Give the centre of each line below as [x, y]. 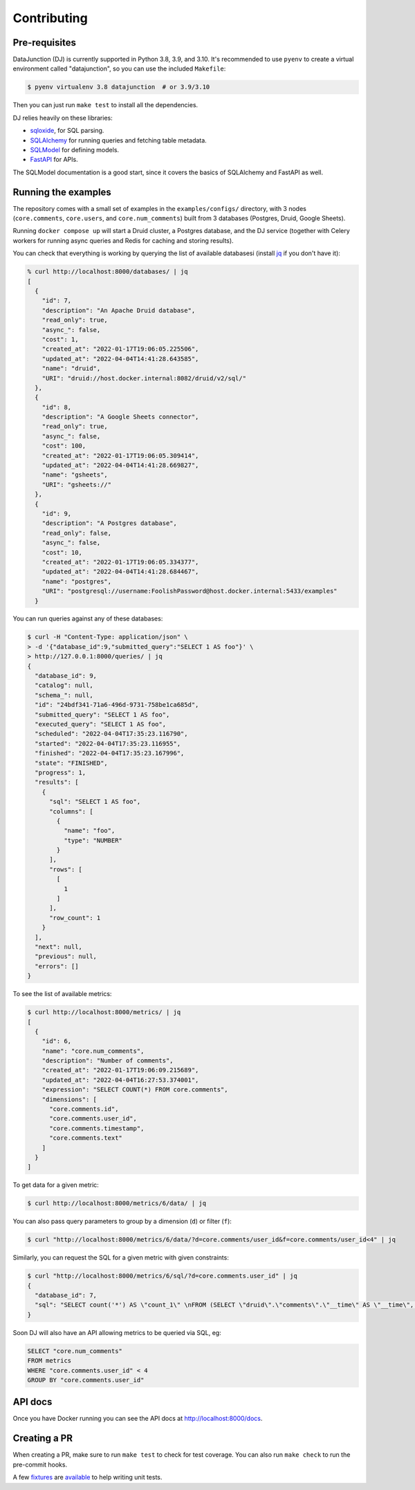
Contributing [50, 18]
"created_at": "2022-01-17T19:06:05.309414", [120, 456]
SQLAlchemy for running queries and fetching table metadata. [118, 140]
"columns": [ [71, 811]
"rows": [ [66, 869]
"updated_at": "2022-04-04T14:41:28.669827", [120, 466]
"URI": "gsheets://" [77, 485]
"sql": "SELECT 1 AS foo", [95, 802]
